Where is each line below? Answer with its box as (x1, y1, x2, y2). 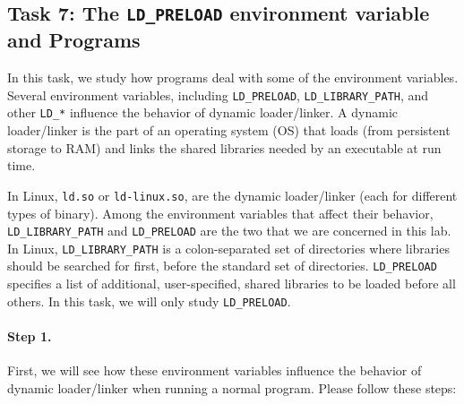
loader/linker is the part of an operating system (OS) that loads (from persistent (7, 121, 451, 140)
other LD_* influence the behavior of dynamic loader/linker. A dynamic (7, 103, 399, 122)
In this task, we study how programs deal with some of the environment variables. (7, 68, 459, 87)
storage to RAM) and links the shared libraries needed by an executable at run (7, 138, 442, 157)
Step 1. (7, 326, 52, 345)
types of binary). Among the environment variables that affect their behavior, (7, 203, 434, 222)
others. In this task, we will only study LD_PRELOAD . (7, 291, 291, 310)
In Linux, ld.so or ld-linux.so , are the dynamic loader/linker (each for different (7, 185, 458, 204)
